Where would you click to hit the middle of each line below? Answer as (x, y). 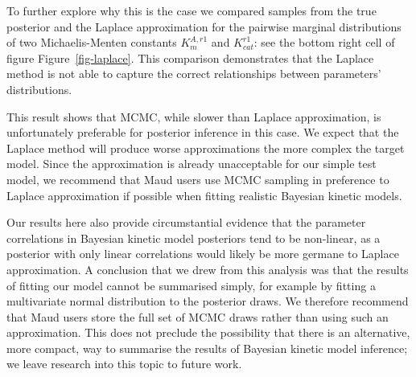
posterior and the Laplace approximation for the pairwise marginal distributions (204, 26)
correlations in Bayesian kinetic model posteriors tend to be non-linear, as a (194, 238)
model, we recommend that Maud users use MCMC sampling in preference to (198, 179)
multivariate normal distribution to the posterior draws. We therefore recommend (208, 301)
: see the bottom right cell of (324, 42)
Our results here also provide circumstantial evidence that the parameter (186, 222)
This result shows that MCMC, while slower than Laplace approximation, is (194, 116)
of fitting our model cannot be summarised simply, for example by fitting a (191, 285)
